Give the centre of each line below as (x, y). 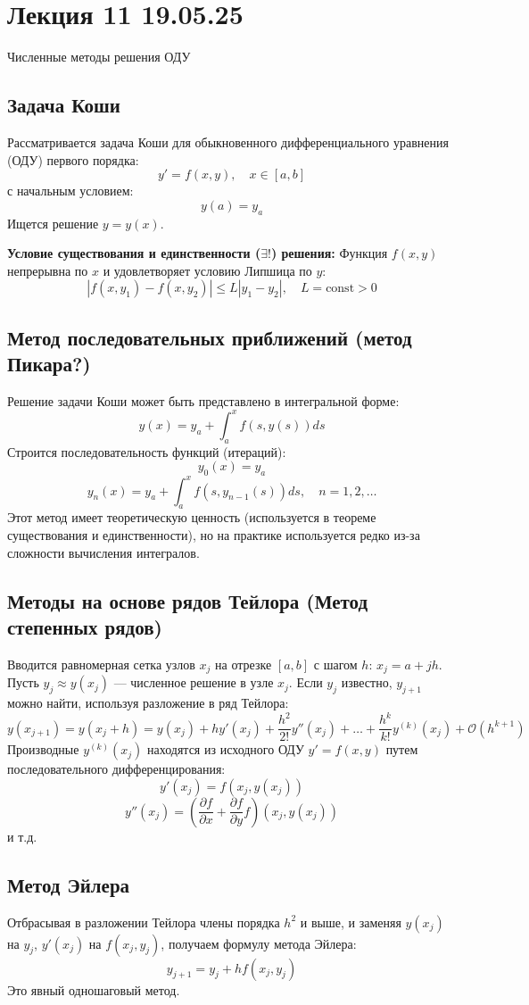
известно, (367, 682)
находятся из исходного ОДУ (226, 749)
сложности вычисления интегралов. (103, 552)
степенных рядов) (85, 627)
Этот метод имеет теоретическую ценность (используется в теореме (192, 517)
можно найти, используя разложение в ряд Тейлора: (148, 703)
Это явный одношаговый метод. (94, 989)
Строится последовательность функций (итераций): (147, 451)
